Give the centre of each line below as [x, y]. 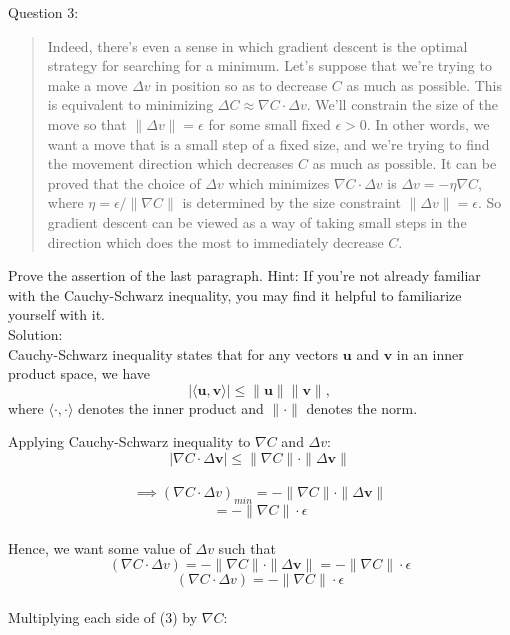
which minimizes [279, 182]
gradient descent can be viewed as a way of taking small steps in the [257, 221]
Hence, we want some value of [99, 547]
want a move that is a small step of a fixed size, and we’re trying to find [268, 143]
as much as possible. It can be [404, 163]
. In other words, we [428, 123]
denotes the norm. [362, 407]
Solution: [35, 333]
